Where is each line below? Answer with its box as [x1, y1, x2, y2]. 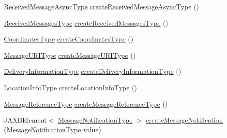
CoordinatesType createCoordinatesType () [4, 34, 134, 44]
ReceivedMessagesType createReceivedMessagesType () [4, 17, 168, 28]
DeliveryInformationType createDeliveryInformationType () [4, 66, 182, 76]
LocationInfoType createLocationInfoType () [4, 82, 137, 92]
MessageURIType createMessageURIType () [4, 50, 136, 60]
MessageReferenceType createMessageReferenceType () [4, 98, 168, 109]
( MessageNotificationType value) [4, 124, 101, 134]
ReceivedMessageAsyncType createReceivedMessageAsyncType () [4, 1, 199, 11]
